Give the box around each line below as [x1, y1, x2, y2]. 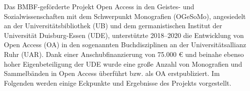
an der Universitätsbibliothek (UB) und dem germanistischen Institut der [4, 20, 222, 31]
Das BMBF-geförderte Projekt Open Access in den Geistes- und [4, 1, 194, 11]
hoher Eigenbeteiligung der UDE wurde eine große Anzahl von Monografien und [4, 58, 242, 69]
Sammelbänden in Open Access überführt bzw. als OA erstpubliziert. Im [4, 68, 220, 78]
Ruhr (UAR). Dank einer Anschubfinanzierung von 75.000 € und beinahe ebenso [4, 49, 244, 59]
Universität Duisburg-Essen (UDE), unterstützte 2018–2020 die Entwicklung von [4, 30, 244, 40]
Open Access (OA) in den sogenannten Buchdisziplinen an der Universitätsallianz [4, 39, 246, 50]
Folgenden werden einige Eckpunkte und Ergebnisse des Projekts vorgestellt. [4, 77, 232, 88]
